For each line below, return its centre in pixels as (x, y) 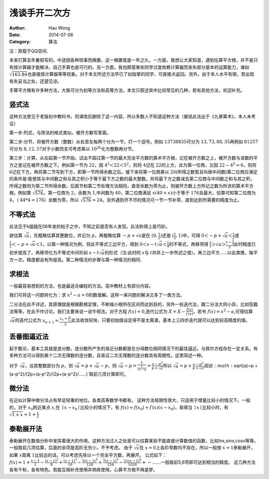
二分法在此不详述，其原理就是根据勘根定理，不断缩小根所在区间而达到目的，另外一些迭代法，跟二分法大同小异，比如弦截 (134, 304)
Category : (20, 42)
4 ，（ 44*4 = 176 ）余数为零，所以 (44, 200)
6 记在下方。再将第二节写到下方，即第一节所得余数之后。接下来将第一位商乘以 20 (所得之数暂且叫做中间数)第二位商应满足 (133, 172)
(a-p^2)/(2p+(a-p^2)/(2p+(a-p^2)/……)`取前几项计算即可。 (69, 374)
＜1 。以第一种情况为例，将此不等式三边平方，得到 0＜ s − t (96, 244)
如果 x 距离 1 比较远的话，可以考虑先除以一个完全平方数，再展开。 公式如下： (88, 455)
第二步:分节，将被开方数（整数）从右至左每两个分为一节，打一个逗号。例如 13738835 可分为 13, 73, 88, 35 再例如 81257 (134, 142)
